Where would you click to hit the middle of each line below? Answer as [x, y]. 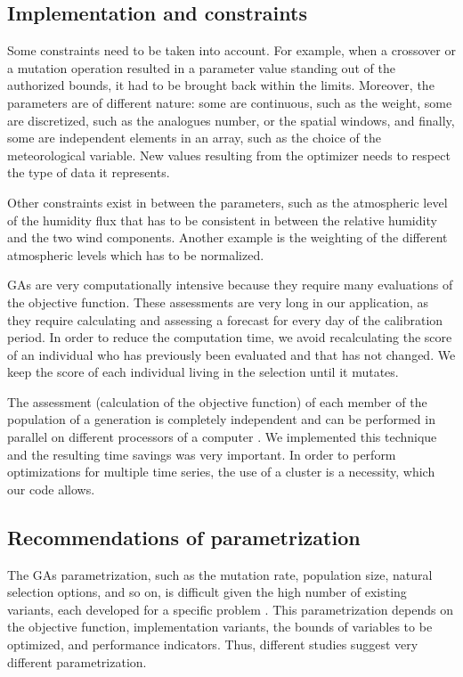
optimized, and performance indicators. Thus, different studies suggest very [213, 644]
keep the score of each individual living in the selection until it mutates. [203, 372]
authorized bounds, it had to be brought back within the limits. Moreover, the [221, 85]
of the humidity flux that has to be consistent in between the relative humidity [222, 220]
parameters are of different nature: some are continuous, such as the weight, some [230, 102]
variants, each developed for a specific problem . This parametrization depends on [231, 609]
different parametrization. [77, 661]
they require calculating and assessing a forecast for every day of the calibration [225, 319]
